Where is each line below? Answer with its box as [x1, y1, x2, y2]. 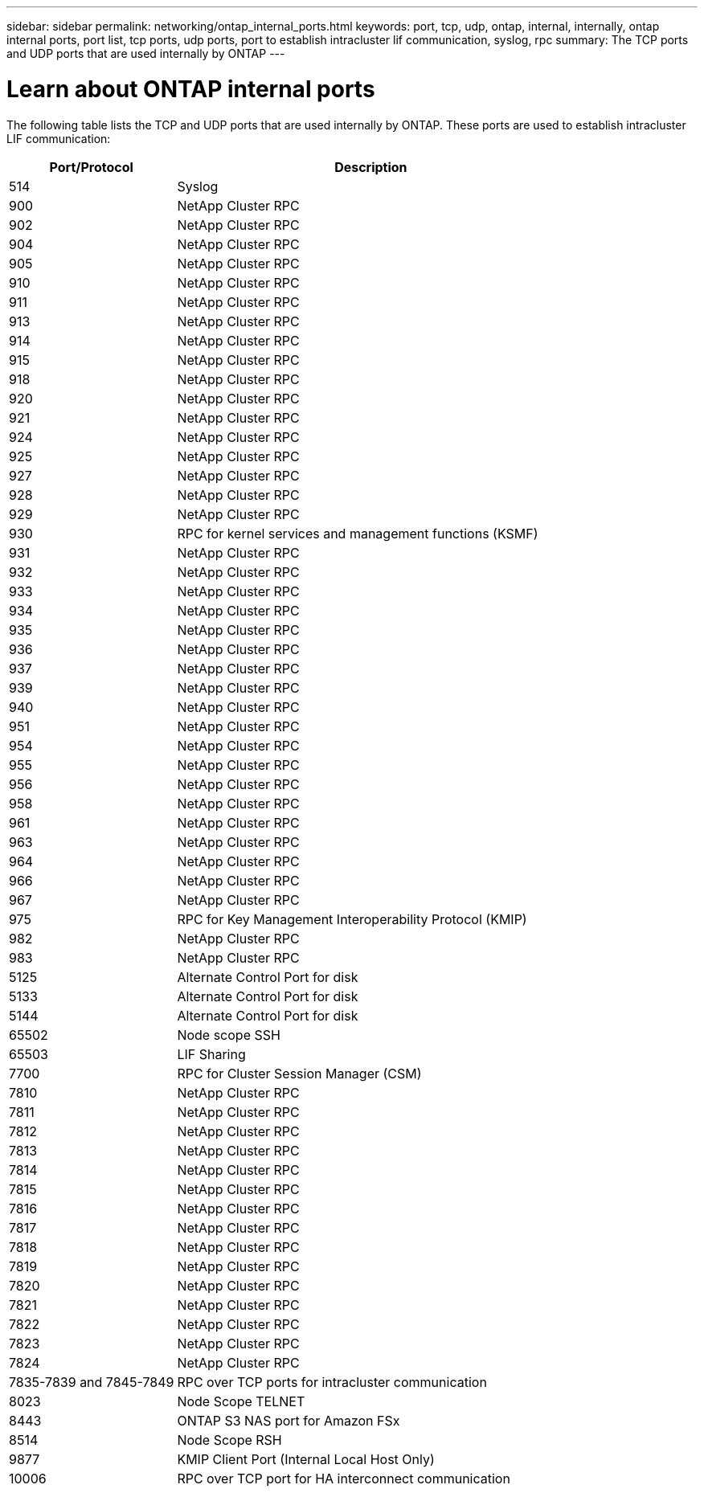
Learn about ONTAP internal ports [6, 75, 375, 103]
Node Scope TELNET [177, 1393, 305, 1409]
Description [334, 158, 407, 175]
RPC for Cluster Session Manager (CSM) [177, 1065, 422, 1082]
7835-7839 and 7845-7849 [9, 1373, 174, 1390]
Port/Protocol [49, 158, 133, 175]
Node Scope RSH [177, 1431, 282, 1448]
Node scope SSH [177, 1026, 280, 1043]
